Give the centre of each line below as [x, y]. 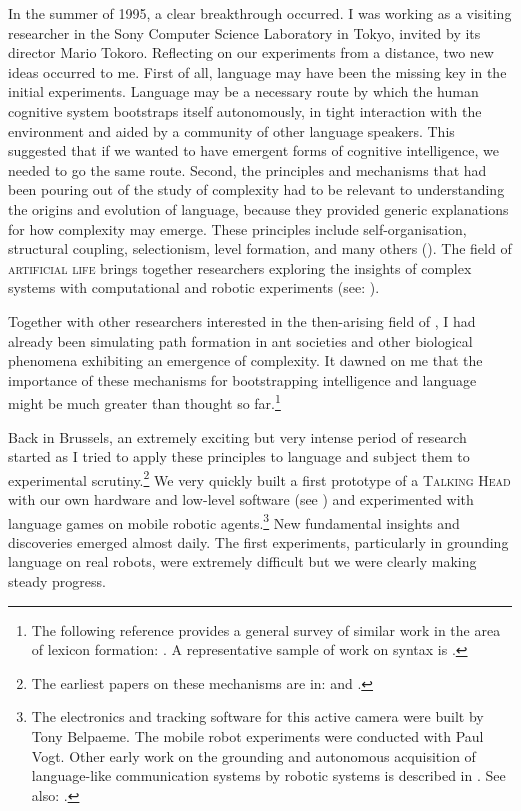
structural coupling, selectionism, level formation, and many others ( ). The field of [260, 248]
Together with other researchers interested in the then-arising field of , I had [242, 320]
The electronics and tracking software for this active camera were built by [257, 716]
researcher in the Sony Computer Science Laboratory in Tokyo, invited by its [244, 32]
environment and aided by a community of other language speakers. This [231, 130]
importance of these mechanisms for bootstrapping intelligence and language [242, 379]
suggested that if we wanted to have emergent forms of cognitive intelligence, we [254, 150]
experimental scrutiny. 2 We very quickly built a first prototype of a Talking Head [259, 478]
